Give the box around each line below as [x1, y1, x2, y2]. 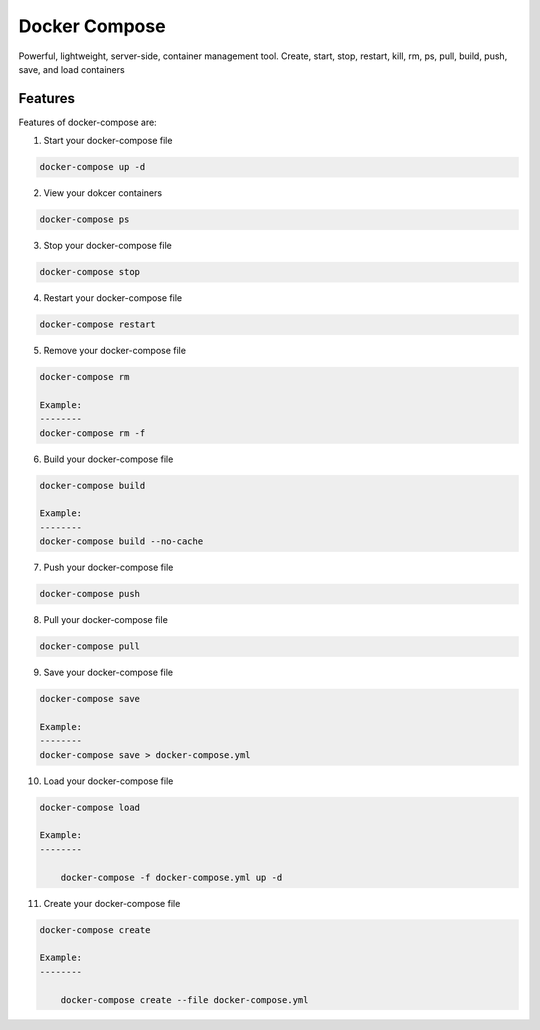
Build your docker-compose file [43, 453, 174, 465]
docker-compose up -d [39, 161, 146, 173]
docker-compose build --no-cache [39, 536, 204, 547]
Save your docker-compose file [43, 666, 174, 679]
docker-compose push [39, 588, 140, 600]
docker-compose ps [39, 214, 130, 225]
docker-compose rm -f [39, 427, 146, 439]
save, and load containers [18, 63, 125, 75]
